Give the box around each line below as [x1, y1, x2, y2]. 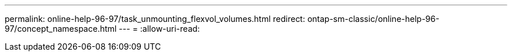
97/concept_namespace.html [5, 24, 117, 33]
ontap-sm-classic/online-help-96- [307, 14, 440, 24]
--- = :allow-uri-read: [119, 24, 200, 33]
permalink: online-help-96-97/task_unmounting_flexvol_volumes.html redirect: [5, 14, 305, 24]
